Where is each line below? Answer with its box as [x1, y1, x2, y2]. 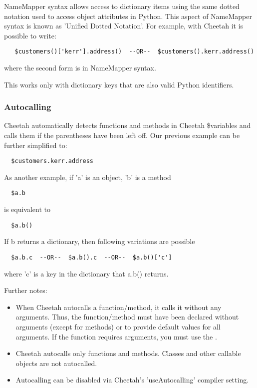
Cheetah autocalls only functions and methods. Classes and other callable [15, 348, 241, 358]
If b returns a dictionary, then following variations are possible [4, 236, 195, 246]
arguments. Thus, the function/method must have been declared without [15, 311, 239, 322]
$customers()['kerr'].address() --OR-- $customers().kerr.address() [14, 48, 255, 55]
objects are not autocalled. [15, 357, 97, 368]
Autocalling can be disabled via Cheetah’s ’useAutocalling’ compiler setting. [15, 374, 249, 385]
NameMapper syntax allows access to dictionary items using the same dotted [4, 1, 240, 11]
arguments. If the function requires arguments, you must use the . [15, 331, 217, 341]
